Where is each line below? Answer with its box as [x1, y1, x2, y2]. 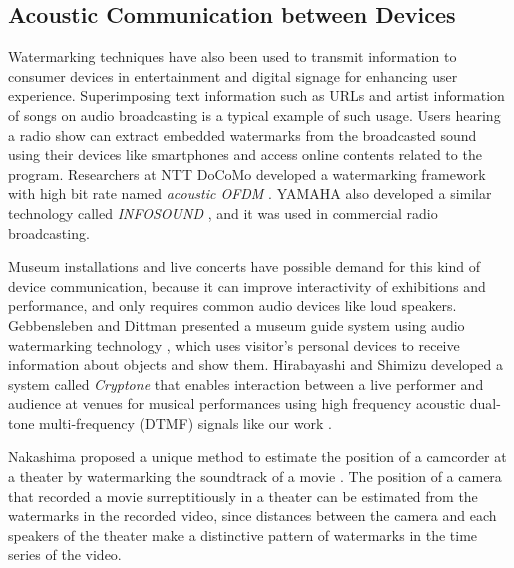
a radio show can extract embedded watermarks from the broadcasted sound [8, 124, 477, 145]
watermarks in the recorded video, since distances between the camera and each [8, 505, 497, 526]
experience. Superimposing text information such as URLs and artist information [8, 85, 505, 106]
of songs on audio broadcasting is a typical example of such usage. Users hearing [8, 104, 501, 125]
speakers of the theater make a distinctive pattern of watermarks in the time [8, 524, 478, 545]
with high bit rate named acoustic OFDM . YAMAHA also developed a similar [8, 183, 492, 204]
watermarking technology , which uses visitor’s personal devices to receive [8, 334, 460, 355]
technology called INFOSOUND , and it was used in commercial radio [8, 202, 438, 223]
